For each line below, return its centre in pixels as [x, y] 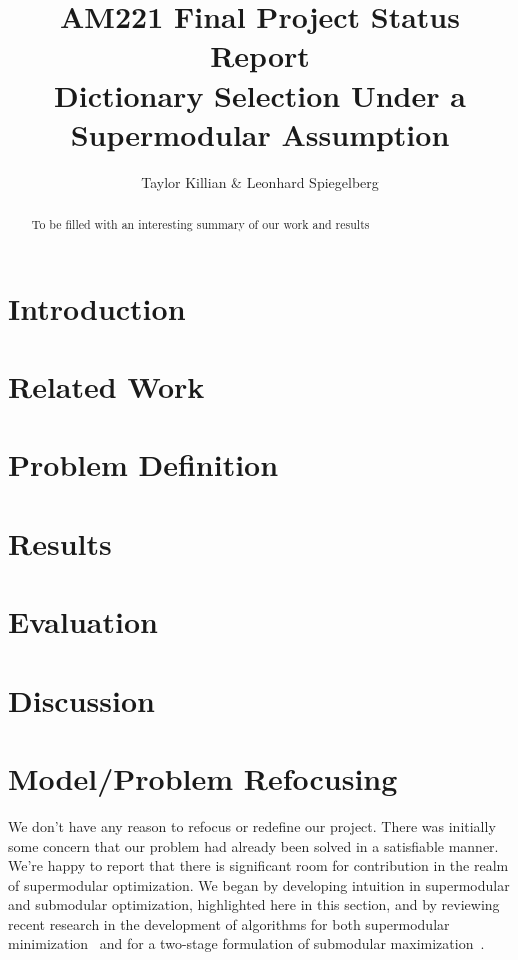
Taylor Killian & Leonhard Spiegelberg [260, 181]
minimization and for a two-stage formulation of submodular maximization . [246, 943]
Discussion [81, 699]
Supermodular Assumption [260, 133]
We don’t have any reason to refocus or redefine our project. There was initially [252, 825]
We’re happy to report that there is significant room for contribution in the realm [258, 865]
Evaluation [83, 621]
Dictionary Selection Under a [260, 94]
